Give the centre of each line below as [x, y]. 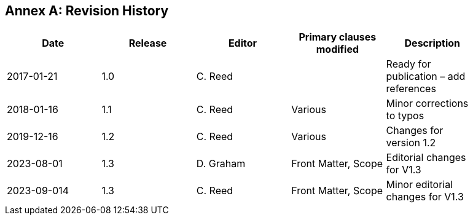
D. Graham [221, 164]
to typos [405, 116]
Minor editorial [420, 185]
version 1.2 [411, 143]
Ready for [408, 64]
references [411, 89]
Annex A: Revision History [87, 11]
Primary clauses [338, 37]
